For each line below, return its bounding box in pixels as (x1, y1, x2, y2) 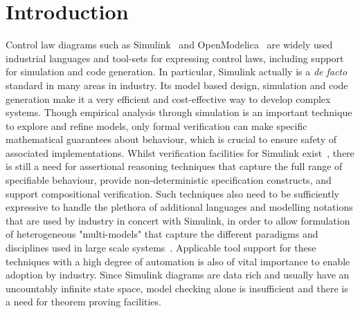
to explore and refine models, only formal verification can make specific (6, 118, 307, 133)
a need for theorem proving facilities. (6, 294, 161, 309)
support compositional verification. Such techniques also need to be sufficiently (6, 186, 339, 200)
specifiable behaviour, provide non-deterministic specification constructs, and (6, 173, 332, 187)
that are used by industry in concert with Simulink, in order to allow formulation (6, 213, 350, 227)
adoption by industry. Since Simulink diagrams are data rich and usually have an (6, 267, 350, 282)
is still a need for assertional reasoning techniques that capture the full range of (6, 159, 343, 173)
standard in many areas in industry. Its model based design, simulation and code (6, 77, 348, 92)
